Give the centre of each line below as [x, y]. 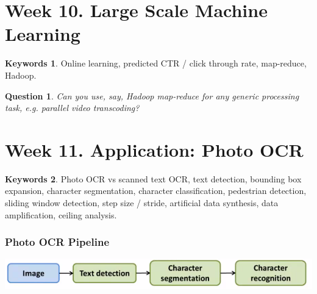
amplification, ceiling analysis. [61, 214]
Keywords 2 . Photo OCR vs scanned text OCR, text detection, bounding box [153, 178]
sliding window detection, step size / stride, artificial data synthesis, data [142, 203]
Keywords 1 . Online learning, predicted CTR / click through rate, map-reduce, [156, 63]
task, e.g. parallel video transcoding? [72, 108]
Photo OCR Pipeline [57, 242]
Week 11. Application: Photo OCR [154, 149]
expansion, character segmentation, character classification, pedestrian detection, [156, 191]
